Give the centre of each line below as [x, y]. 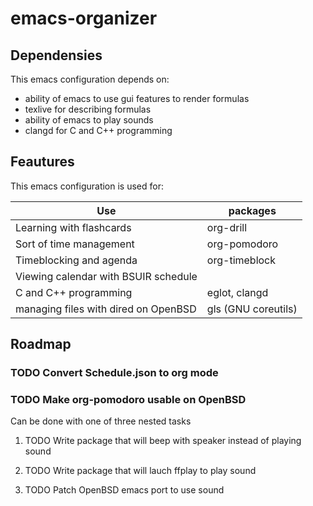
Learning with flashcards [73, 227]
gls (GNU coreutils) [252, 309]
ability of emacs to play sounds [89, 120]
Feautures [42, 162]
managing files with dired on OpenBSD [106, 309]
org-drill [226, 227]
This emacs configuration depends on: [90, 79]
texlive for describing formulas [88, 109]
